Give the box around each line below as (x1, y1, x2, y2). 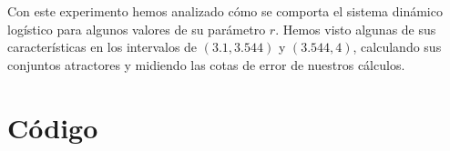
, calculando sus (353, 37, 442, 56)
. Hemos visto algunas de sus (275, 19, 436, 38)
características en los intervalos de (7, 37, 198, 56)
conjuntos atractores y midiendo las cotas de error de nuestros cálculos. (7, 55, 405, 74)
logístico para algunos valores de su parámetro (7, 19, 266, 38)
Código (7, 108, 98, 146)
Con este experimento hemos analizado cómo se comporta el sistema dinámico (7, 2, 443, 20)
